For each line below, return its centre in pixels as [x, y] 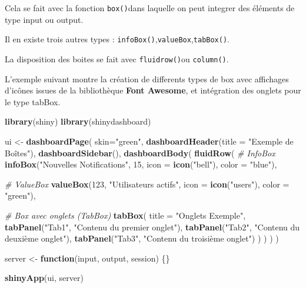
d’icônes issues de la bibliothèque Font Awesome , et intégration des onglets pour [153, 90]
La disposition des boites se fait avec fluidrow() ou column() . [117, 58]
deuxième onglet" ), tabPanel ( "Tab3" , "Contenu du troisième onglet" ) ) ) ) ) [142, 238]
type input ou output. [44, 19]
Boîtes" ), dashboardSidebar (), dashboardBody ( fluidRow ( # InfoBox [140, 153]
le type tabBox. [33, 101]
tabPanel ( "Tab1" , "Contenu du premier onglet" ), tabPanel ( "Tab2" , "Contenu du [152, 227]
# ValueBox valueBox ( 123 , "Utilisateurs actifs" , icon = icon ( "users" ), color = [147, 184]
